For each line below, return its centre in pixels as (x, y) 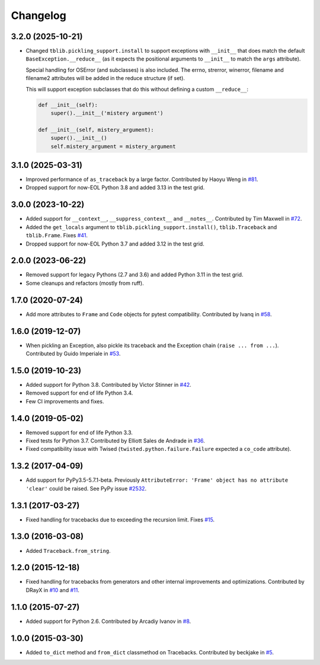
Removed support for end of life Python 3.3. (79, 432)
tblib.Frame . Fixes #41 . (57, 236)
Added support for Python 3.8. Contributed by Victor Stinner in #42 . (109, 384)
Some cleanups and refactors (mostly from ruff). (85, 283)
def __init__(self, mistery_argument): (96, 130)
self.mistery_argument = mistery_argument (113, 146)
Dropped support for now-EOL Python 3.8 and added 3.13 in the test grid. (115, 187)
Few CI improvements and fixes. (65, 401)
